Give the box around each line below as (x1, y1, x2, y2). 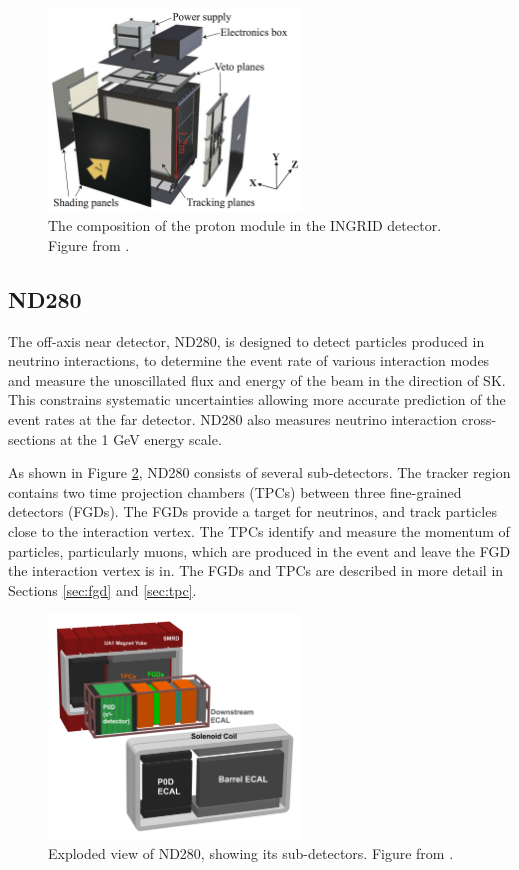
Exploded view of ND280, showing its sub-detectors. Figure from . (48, 842, 454, 863)
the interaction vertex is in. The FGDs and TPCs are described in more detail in (8, 560, 504, 581)
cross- (461, 409, 497, 430)
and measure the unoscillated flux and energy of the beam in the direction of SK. (8, 369, 506, 390)
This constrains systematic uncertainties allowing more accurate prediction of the (8, 389, 506, 410)
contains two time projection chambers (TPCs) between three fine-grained (8, 481, 462, 502)
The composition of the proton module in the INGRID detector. (48, 215, 442, 236)
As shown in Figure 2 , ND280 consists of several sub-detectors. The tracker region (8, 462, 511, 483)
